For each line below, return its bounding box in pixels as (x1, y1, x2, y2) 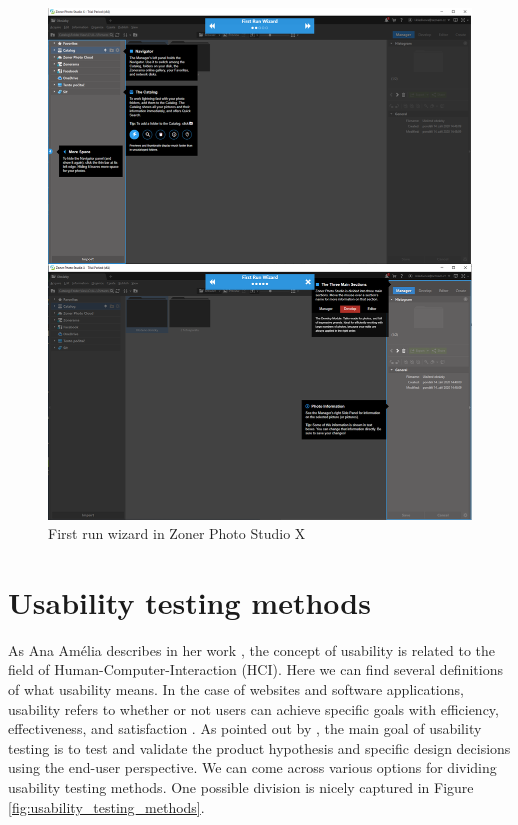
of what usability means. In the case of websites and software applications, (8, 679, 464, 699)
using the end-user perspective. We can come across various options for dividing (8, 757, 497, 778)
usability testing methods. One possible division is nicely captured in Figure (8, 776, 474, 797)
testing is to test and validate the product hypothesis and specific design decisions (8, 737, 511, 758)
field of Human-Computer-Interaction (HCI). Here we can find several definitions (8, 659, 503, 680)
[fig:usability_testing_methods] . (8, 796, 205, 817)
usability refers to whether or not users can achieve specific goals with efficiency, (8, 698, 499, 719)
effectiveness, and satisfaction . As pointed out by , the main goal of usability (8, 718, 482, 739)
